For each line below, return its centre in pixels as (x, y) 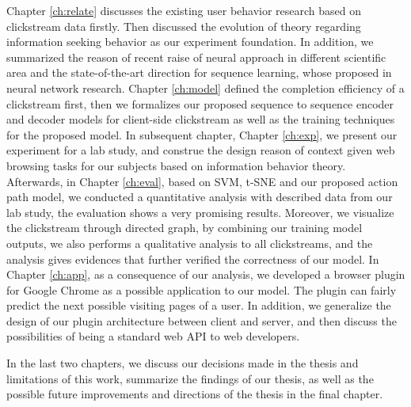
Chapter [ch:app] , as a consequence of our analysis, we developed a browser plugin (206, 274)
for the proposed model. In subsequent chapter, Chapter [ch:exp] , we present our (202, 134)
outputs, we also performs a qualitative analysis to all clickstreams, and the (190, 243)
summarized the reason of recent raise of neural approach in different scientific (196, 57)
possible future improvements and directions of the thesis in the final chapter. (195, 394)
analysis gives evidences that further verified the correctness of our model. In (193, 259)
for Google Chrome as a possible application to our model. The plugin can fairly (202, 289)
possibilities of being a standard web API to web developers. (153, 336)
